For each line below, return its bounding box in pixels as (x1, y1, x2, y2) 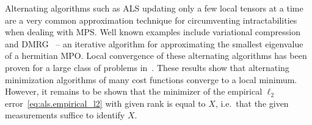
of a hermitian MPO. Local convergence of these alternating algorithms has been (5, 49, 307, 62)
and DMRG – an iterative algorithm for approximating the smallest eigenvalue (5, 37, 303, 50)
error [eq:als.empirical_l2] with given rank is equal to (5, 96, 206, 109)
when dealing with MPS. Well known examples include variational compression (5, 25, 300, 38)
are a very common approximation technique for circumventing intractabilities (5, 13, 297, 26)
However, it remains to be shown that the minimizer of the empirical (5, 85, 263, 98)
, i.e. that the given (215, 96, 289, 109)
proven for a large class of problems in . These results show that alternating (5, 61, 289, 73)
